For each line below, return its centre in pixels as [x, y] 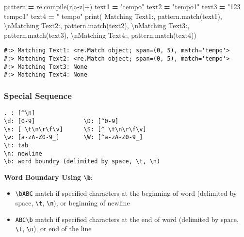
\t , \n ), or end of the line [53, 229]
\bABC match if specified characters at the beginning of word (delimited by [126, 193]
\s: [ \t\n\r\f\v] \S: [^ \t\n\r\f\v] [75, 129]
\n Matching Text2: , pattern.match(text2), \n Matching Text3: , [97, 25]
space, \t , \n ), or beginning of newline [73, 203]
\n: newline [23, 153]
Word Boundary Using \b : [48, 177]
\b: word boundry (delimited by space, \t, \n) [82, 162]
